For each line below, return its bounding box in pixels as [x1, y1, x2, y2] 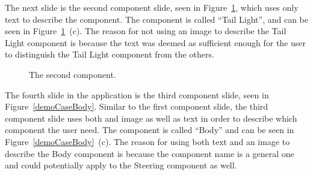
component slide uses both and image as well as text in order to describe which [5, 111, 297, 124]
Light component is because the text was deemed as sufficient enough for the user [5, 36, 306, 49]
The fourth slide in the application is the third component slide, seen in [5, 88, 269, 101]
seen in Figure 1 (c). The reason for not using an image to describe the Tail [5, 25, 287, 37]
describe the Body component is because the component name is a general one [5, 147, 294, 159]
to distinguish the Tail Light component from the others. [5, 48, 214, 61]
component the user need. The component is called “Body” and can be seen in [5, 123, 294, 136]
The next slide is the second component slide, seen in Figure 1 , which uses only [5, 1, 299, 13]
